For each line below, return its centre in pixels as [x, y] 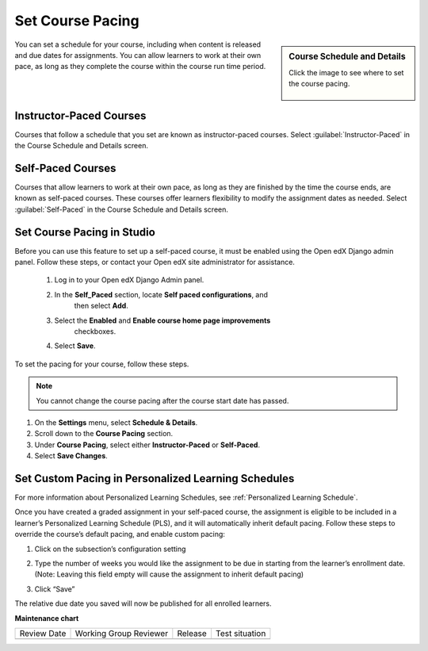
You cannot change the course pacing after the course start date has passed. [162, 400]
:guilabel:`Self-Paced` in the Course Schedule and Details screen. [122, 209]
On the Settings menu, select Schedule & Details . [116, 422]
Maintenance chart [47, 618]
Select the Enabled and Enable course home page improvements [162, 320]
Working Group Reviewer [122, 633]
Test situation [241, 633]
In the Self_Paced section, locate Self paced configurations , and [161, 294]
